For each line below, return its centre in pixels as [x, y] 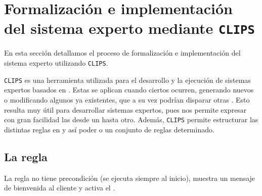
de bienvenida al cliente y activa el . [60, 188]
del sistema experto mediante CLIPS [129, 28]
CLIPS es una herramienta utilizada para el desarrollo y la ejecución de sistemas [127, 80]
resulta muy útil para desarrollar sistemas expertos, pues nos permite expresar [125, 109]
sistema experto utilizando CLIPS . [56, 63]
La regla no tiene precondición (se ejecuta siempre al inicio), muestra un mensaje [130, 178]
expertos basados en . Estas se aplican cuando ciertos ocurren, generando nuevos [129, 90]
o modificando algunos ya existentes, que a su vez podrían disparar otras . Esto [127, 99]
